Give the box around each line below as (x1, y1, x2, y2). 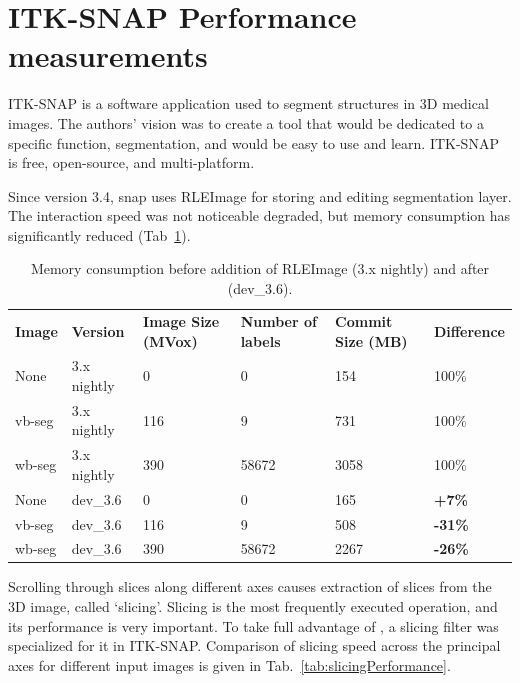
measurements (8, 35, 208, 76)
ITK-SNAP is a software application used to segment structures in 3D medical (8, 93, 489, 114)
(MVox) (143, 330, 198, 351)
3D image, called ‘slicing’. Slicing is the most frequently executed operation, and (8, 596, 498, 617)
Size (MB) (335, 330, 408, 351)
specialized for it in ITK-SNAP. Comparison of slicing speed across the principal (8, 635, 501, 656)
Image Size (143, 310, 220, 331)
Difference (433, 320, 505, 341)
